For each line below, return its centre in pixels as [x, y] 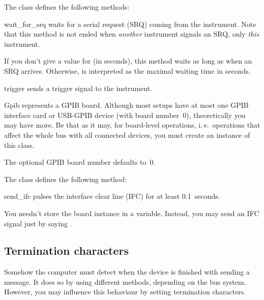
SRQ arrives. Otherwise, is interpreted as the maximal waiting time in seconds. [127, 70]
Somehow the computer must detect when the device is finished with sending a [127, 272]
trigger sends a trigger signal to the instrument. [78, 88]
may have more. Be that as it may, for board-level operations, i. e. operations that [132, 125]
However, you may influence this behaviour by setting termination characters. [125, 292]
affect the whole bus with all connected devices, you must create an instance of [127, 134]
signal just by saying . [38, 223]
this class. [19, 145]
